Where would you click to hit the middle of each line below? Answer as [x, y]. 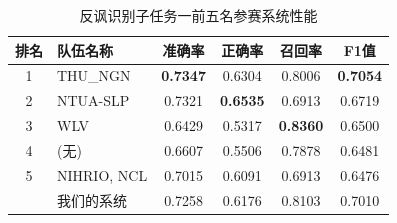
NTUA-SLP [93, 100]
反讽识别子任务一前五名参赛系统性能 [198, 15]
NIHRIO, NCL [102, 174]
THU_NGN [94, 75]
